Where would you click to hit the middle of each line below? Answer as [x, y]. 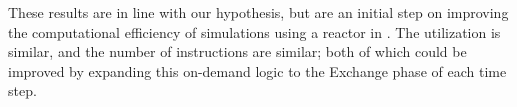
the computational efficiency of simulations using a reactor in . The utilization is [254, 31]
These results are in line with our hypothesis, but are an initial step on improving [258, 12]
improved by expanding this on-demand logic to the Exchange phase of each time [257, 70]
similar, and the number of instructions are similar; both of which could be [237, 51]
